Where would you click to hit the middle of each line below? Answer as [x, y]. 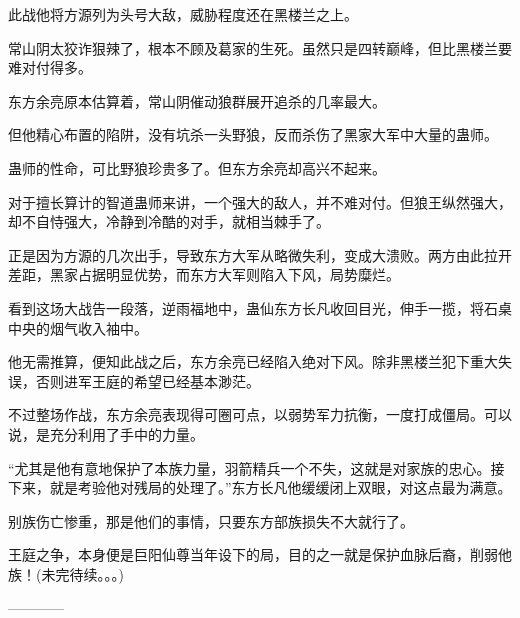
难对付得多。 [50, 67]
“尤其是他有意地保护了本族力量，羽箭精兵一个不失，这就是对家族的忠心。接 [256, 467]
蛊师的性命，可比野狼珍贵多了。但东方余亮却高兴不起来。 [197, 167]
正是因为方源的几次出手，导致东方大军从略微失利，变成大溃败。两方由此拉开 [260, 254]
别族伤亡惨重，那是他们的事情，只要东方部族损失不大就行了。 [211, 520]
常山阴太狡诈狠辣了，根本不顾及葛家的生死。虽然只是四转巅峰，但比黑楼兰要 [260, 47]
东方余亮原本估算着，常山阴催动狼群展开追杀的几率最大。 [197, 100]
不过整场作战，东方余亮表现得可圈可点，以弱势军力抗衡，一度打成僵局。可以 [260, 414]
